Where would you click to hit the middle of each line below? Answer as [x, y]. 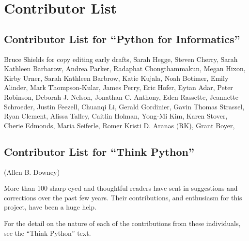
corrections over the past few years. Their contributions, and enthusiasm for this [123, 197]
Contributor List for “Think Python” [99, 151]
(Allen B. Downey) [32, 172]
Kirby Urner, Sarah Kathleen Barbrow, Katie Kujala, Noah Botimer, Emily [116, 78]
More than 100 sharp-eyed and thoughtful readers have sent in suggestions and [121, 188]
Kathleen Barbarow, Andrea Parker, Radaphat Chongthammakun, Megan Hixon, [125, 68]
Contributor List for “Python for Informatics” [122, 38]
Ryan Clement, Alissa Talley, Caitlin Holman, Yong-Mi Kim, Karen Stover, [116, 116]
